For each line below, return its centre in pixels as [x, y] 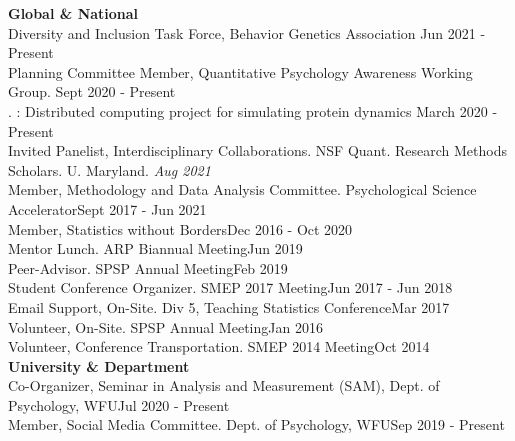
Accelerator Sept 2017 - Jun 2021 [107, 208]
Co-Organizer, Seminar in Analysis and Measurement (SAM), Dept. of [224, 385]
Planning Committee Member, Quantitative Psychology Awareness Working [240, 71]
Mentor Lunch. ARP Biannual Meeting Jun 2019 [155, 248]
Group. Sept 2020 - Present [92, 91]
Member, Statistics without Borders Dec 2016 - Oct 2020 [180, 228]
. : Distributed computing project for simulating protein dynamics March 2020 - [253, 110]
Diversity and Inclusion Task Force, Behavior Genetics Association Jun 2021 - [247, 32]
